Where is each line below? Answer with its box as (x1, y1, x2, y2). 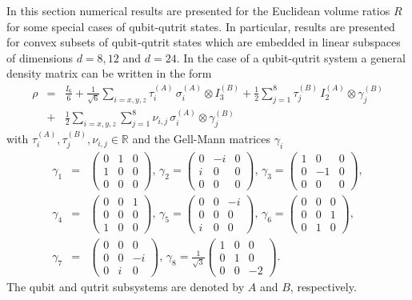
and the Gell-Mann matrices (132, 130, 270, 147)
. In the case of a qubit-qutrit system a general (176, 49, 406, 66)
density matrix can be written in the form (6, 65, 212, 82)
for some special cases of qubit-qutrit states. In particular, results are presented (6, 18, 395, 34)
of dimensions (6, 49, 73, 66)
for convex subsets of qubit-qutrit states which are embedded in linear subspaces (6, 34, 401, 50)
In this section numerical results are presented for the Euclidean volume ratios (6, 2, 390, 18)
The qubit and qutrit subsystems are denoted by (6, 278, 245, 295)
